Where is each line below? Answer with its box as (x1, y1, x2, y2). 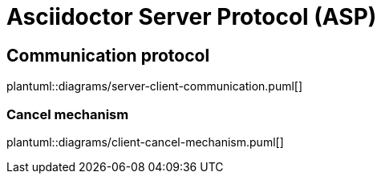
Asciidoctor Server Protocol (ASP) (6, 3, 377, 30)
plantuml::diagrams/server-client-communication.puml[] (6, 79, 303, 94)
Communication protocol (6, 45, 210, 66)
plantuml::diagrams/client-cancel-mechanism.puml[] (6, 134, 284, 149)
